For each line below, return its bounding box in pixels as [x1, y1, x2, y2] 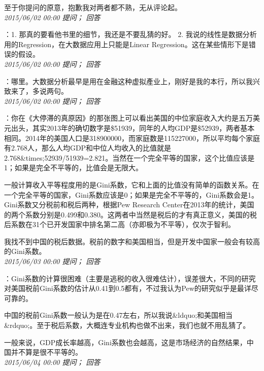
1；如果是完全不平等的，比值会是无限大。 [4, 162, 143, 173]
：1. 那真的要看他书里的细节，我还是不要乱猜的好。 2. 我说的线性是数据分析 [4, 29, 257, 40]
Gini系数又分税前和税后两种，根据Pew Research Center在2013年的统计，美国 [4, 199, 254, 210]
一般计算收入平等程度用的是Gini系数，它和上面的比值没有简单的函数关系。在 [4, 179, 259, 190]
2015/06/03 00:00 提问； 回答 [4, 256, 101, 267]
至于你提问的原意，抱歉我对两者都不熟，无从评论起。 [4, 2, 182, 12]
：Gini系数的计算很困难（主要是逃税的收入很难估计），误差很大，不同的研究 [4, 273, 256, 283]
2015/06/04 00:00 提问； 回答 [4, 356, 101, 367]
